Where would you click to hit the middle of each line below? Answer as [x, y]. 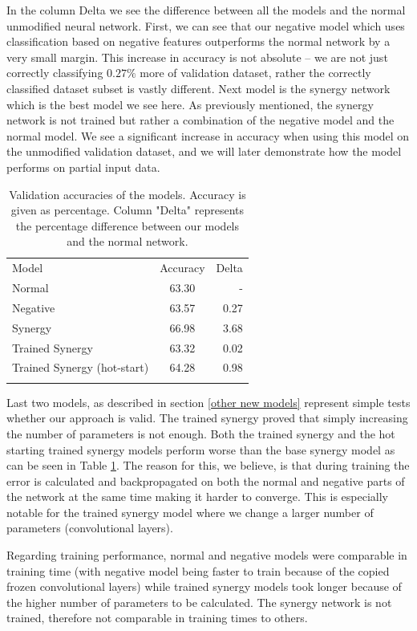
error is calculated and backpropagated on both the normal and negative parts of [206, 480]
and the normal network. [128, 241]
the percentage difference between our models [128, 225]
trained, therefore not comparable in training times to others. [157, 618]
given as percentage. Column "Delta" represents [128, 210]
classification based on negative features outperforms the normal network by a [198, 41]
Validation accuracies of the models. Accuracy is [128, 194]
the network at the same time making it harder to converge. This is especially [198, 497]
